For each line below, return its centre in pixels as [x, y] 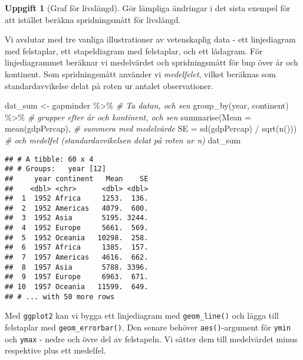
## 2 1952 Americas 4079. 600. [77, 208]
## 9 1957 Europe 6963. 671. [77, 277]
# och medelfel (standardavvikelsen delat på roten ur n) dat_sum [123, 140]
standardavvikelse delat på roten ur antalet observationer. [109, 85]
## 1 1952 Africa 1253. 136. [77, 199]
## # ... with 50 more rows [60, 297]
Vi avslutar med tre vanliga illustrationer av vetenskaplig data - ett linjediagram [150, 39]
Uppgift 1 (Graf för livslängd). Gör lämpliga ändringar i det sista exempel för [148, 8]
